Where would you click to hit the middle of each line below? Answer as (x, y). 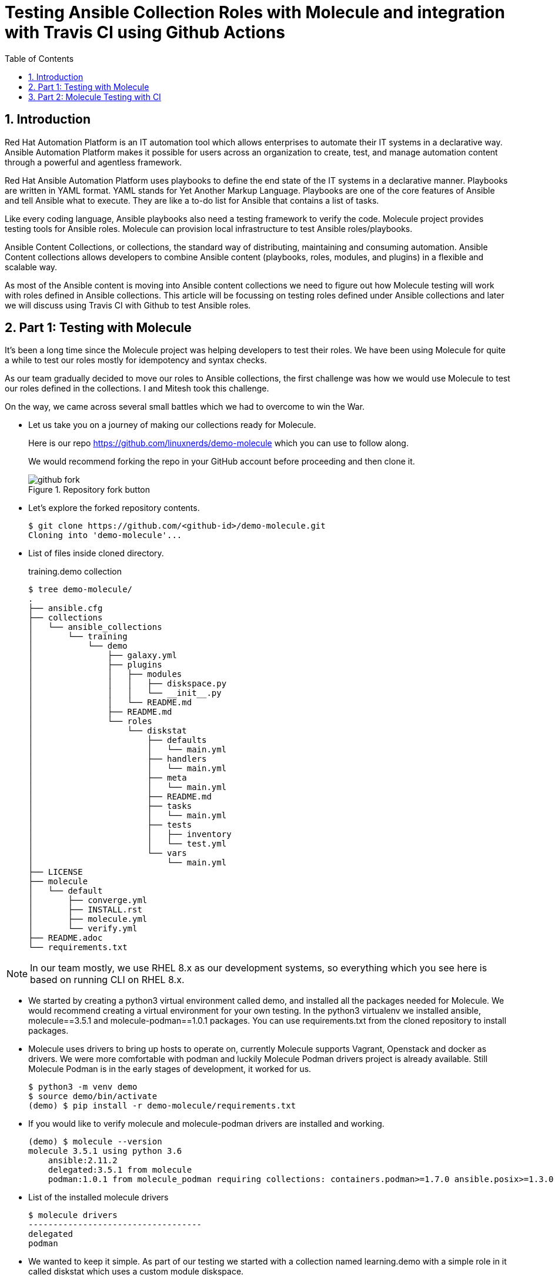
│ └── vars (108, 853)
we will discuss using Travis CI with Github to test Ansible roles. (128, 305)
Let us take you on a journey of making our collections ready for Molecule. (172, 425)
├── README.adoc (66, 938)
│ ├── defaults (118, 740)
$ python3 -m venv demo (83, 1087)
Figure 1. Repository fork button (89, 490)
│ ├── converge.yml (88, 900)
